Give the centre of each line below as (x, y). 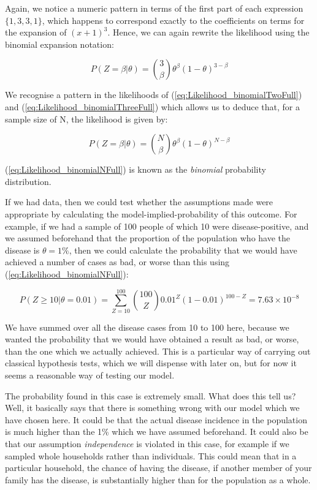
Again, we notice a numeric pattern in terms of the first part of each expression (154, 8)
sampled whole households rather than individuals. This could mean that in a (151, 455)
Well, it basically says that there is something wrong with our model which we (152, 408)
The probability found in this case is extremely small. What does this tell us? (151, 395)
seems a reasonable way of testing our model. (90, 375)
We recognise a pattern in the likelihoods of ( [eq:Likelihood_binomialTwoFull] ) (154, 95)
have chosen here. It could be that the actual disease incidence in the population (156, 419)
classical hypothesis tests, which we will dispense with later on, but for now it (151, 363)
